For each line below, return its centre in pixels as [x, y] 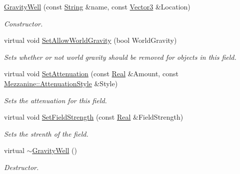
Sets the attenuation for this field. [55, 100]
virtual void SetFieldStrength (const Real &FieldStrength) [94, 117]
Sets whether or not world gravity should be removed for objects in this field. [120, 57]
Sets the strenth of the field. [46, 133]
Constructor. [23, 23]
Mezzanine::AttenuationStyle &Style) [61, 83]
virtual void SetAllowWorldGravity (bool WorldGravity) [90, 40]
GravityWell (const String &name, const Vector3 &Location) [97, 6]
